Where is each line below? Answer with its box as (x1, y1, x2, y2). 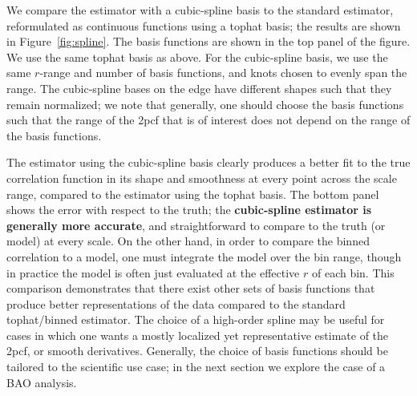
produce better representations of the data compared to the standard (6, 295, 346, 312)
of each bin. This (311, 264, 395, 281)
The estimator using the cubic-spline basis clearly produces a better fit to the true (6, 154, 411, 171)
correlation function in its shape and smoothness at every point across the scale (6, 169, 397, 186)
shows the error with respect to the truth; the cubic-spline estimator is (6, 201, 372, 218)
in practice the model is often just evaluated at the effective (6, 264, 300, 281)
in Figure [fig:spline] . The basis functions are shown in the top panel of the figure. (6, 33, 411, 50)
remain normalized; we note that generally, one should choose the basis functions (6, 95, 404, 112)
